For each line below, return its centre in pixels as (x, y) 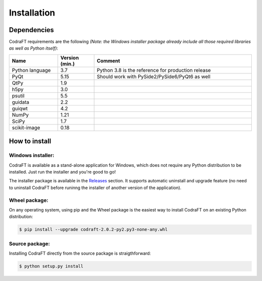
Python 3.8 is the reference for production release (154, 70)
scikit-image (26, 127)
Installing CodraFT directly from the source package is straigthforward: (80, 253)
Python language (31, 70)
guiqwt (20, 108)
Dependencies (32, 30)
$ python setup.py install (51, 266)
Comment (108, 61)
